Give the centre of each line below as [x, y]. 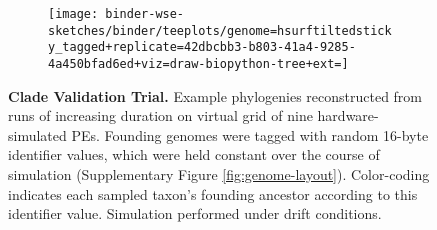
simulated [37, 134]
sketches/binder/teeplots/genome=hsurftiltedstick [220, 30]
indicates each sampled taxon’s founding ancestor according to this [213, 193]
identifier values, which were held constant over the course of [194, 154]
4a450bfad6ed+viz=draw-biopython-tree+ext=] [198, 63]
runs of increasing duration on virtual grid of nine [160, 115]
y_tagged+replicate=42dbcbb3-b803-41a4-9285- [202, 47]
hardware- [348, 115]
